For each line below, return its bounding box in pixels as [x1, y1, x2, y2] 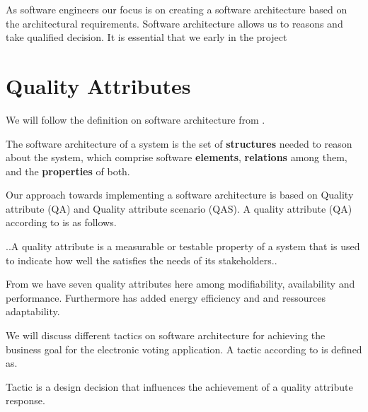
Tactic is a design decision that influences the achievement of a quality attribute [6, 379, 353, 394]
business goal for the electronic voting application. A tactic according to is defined [6, 341, 362, 356]
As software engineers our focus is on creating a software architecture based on [6, 2, 347, 16]
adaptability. [6, 304, 60, 319]
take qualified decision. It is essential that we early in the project [6, 30, 287, 45]
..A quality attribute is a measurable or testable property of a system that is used [6, 239, 360, 254]
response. [6, 393, 45, 408]
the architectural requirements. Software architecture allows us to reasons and [6, 16, 343, 30]
